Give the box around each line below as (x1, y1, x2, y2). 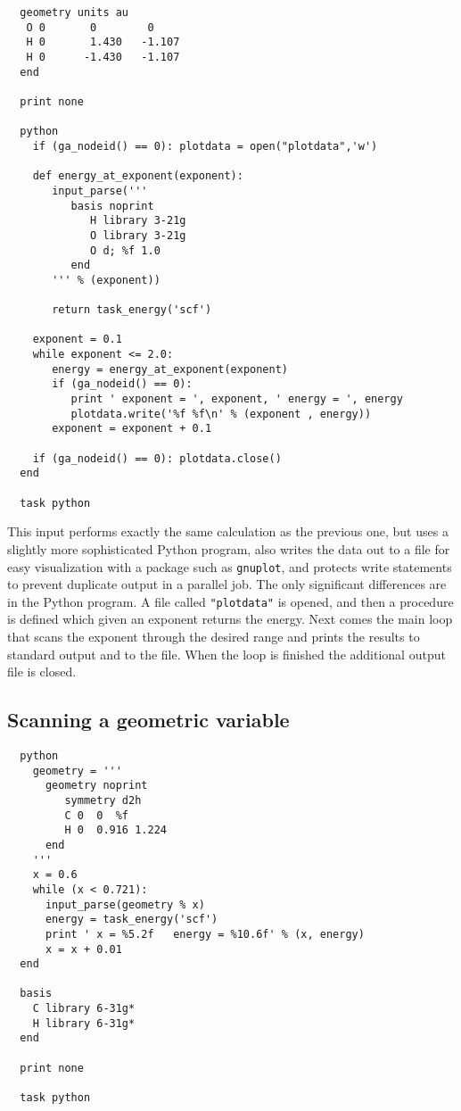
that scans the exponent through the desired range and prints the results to (7, 627, 420, 645)
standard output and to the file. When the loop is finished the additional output (7, 644, 446, 663)
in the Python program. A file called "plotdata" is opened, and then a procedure (7, 592, 454, 610)
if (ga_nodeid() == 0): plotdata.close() (32, 452, 282, 465)
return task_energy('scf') (52, 303, 212, 317)
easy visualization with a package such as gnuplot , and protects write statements (7, 557, 452, 576)
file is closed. (7, 662, 77, 681)
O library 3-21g (90, 228, 186, 242)
